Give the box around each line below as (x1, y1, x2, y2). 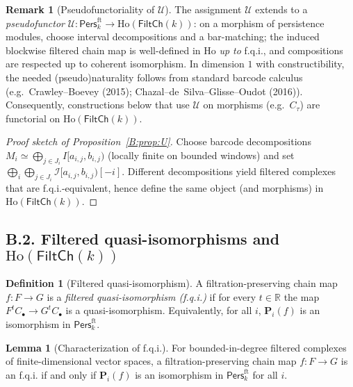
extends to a (255, 2, 308, 16)
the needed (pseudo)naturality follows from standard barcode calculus (6, 69, 303, 84)
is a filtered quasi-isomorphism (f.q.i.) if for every (47, 289, 256, 304)
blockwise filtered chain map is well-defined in (6, 42, 201, 57)
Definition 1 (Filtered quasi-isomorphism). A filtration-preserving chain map (6, 276, 338, 290)
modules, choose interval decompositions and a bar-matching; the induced (6, 29, 320, 44)
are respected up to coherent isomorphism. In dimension (6, 56, 245, 71)
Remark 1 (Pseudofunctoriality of (6, 2, 155, 16)
